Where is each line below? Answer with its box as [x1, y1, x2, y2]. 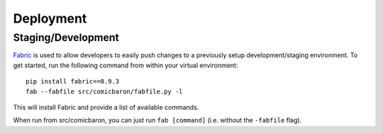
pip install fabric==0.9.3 [26, 78, 120, 86]
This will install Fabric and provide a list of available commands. [13, 103, 199, 111]
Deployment [13, 11, 87, 26]
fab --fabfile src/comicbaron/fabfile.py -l [26, 87, 184, 96]
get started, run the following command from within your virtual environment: [13, 61, 238, 69]
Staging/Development [13, 31, 120, 44]
